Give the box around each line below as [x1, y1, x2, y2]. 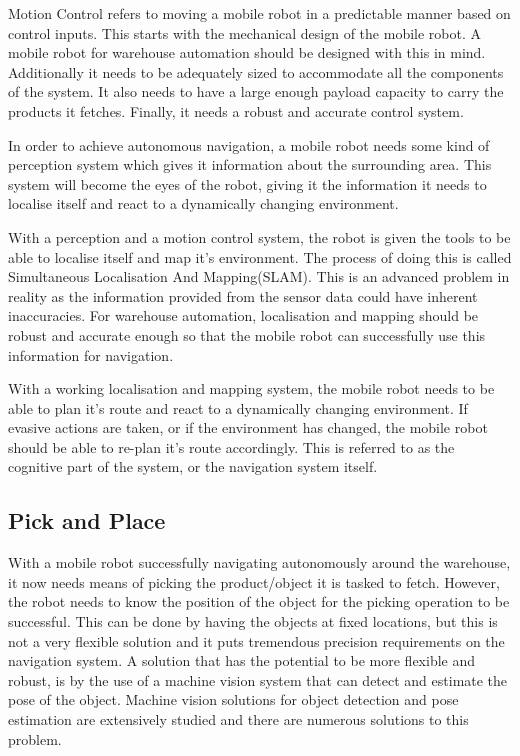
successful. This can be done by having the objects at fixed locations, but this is [8, 611, 498, 632]
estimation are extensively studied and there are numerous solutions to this [8, 709, 469, 730]
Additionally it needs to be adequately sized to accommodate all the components [8, 61, 504, 82]
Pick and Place [8, 505, 166, 536]
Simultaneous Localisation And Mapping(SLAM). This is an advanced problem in [8, 266, 510, 287]
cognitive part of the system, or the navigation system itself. [8, 456, 378, 477]
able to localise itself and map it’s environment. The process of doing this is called [8, 246, 512, 267]
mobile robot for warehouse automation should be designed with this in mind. [8, 42, 486, 63]
